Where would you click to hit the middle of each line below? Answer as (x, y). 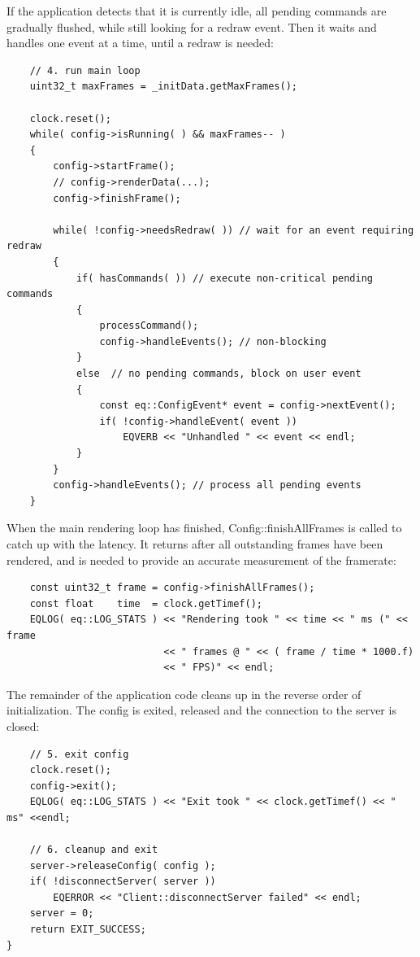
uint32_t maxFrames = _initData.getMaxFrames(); (163, 87)
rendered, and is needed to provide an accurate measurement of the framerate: (201, 559)
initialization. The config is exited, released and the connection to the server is (201, 710)
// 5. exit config (79, 754)
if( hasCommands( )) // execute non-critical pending (225, 278)
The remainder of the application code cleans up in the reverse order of (184, 694)
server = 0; (62, 913)
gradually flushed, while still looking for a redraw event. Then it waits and (192, 26)
